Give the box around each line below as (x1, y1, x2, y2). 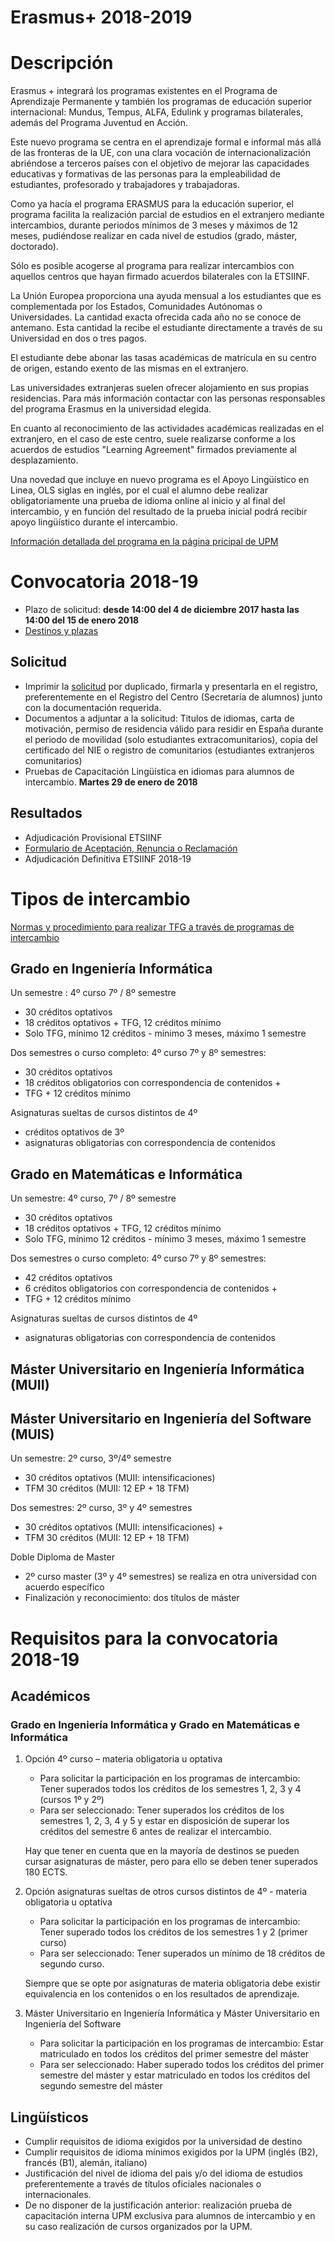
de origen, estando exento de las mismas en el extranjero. (10, 362, 249, 375)
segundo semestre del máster (39, 2080, 163, 2092)
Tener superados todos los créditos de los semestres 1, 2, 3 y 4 (39, 1783, 302, 1795)
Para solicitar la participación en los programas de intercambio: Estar (39, 2037, 325, 2050)
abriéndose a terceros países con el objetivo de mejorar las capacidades (10, 157, 310, 170)
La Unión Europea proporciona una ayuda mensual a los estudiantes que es (10, 290, 322, 302)
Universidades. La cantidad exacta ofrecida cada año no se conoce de (10, 311, 302, 323)
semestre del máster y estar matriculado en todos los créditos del (39, 2069, 311, 2081)
